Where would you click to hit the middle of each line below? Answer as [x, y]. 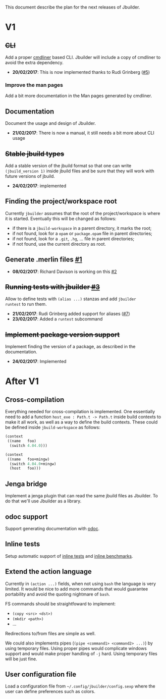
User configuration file [41, 674]
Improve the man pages [34, 85]
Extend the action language [48, 572]
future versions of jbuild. [30, 176]
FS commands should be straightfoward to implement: [60, 603]
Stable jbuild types [35, 154]
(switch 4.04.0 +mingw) [33, 464]
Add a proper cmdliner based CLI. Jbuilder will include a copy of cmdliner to [83, 57]
